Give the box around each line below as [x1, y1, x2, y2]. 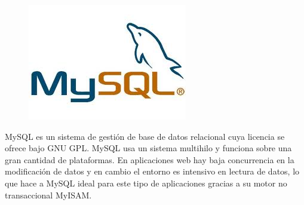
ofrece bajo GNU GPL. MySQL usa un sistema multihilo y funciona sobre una [5, 142, 292, 154]
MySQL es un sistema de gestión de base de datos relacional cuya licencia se [5, 130, 285, 142]
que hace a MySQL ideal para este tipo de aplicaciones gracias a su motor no [5, 176, 287, 189]
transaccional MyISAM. [5, 188, 92, 201]
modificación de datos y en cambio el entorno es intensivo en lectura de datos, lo [5, 165, 300, 178]
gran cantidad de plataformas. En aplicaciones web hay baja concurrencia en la [5, 153, 294, 166]
